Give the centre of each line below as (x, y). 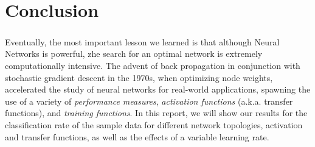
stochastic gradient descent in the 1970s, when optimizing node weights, (139, 77)
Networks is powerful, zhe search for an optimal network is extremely (134, 54)
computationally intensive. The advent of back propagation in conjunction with (153, 65)
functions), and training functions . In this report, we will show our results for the (156, 113)
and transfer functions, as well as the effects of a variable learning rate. (137, 136)
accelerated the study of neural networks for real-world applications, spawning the (158, 89)
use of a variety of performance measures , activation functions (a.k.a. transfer (149, 101)
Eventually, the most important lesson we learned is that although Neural (142, 41)
